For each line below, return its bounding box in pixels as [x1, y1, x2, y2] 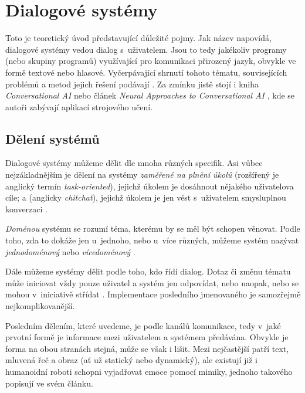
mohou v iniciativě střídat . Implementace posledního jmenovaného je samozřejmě [5, 288, 301, 300]
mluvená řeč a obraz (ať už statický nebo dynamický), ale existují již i [5, 354, 257, 366]
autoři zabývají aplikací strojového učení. [5, 100, 153, 113]
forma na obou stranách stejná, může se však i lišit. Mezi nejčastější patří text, [5, 342, 289, 354]
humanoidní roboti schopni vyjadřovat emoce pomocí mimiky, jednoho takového [5, 365, 293, 377]
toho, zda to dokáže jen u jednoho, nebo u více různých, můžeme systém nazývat [5, 234, 299, 246]
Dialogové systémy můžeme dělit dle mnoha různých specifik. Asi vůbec [5, 157, 263, 169]
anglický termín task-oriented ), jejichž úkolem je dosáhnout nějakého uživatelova [5, 179, 294, 192]
